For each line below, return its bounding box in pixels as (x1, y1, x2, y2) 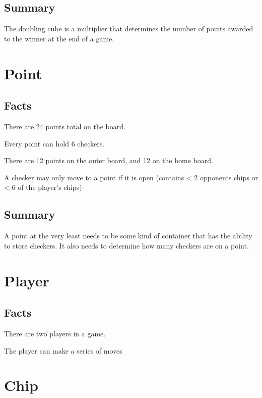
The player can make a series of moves (4, 345, 122, 356)
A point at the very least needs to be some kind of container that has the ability (4, 230, 252, 241)
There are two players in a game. (4, 328, 106, 338)
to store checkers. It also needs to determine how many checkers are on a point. (4, 240, 249, 251)
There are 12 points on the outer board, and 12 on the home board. (4, 155, 213, 166)
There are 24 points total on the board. (4, 121, 125, 131)
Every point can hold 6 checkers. (4, 138, 105, 148)
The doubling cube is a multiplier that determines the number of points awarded (4, 23, 253, 34)
